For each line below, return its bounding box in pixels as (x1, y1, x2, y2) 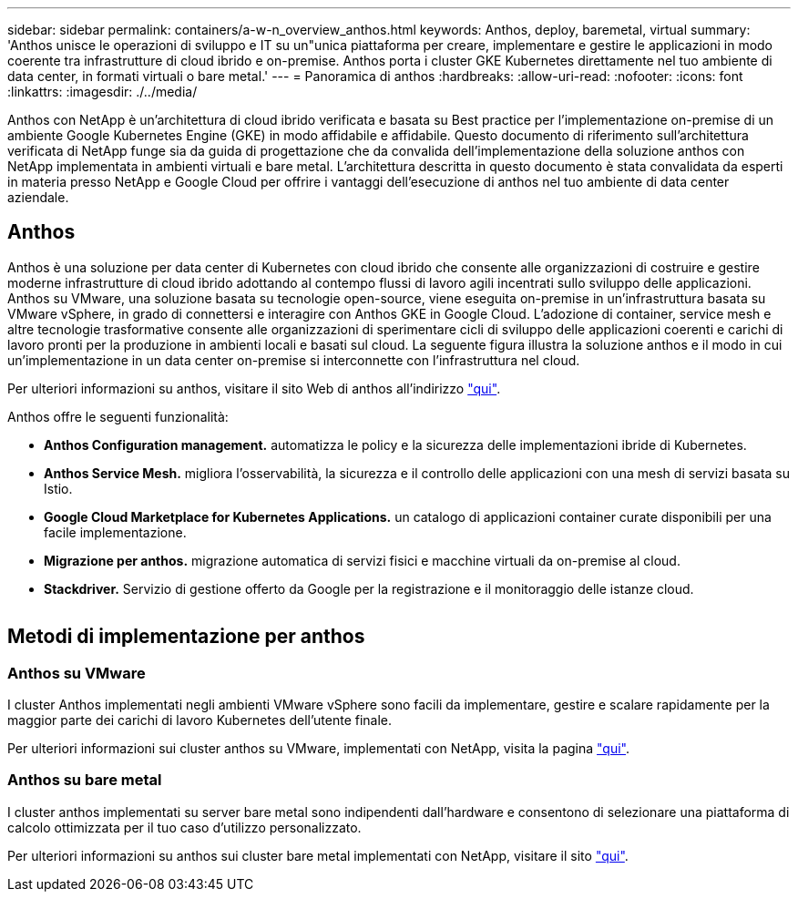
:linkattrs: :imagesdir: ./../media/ (7, 84, 198, 99)
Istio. (44, 480, 73, 496)
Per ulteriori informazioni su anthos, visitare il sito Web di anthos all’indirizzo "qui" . (7, 380, 501, 396)
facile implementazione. (44, 524, 187, 540)
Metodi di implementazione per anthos (7, 625, 365, 649)
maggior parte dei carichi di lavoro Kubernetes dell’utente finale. (7, 712, 393, 729)
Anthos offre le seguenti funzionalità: (7, 408, 229, 424)
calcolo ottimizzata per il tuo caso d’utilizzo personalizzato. (7, 819, 362, 835)
